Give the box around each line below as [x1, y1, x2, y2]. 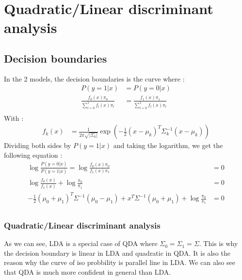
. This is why [199, 238, 238, 248]
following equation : [4, 149, 63, 160]
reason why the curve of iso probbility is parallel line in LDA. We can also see [4, 257, 235, 267]
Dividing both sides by [4, 140, 71, 150]
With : [4, 113, 24, 123]
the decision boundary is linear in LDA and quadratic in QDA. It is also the [4, 247, 230, 258]
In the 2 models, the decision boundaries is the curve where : [4, 73, 185, 83]
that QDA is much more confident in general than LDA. [4, 266, 171, 277]
